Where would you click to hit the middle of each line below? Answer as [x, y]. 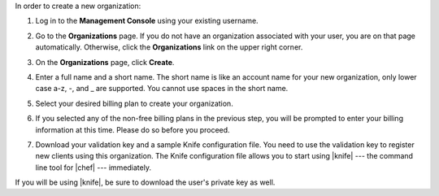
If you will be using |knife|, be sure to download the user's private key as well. [145, 182]
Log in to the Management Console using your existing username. [147, 21]
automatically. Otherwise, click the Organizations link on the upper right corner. [169, 47]
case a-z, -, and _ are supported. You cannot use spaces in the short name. [162, 89]
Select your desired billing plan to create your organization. [134, 103]
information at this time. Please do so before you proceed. [133, 129]
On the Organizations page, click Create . [105, 62]
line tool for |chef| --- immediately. [93, 168]
